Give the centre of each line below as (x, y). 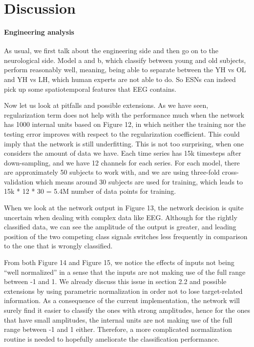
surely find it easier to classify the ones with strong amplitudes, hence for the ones (127, 310)
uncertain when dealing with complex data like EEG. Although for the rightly (121, 217)
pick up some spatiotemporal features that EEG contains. (90, 89)
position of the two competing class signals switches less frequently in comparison (126, 236)
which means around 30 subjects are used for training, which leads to (139, 181)
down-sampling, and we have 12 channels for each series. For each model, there (122, 162)
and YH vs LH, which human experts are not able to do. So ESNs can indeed (120, 79)
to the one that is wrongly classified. (58, 246)
